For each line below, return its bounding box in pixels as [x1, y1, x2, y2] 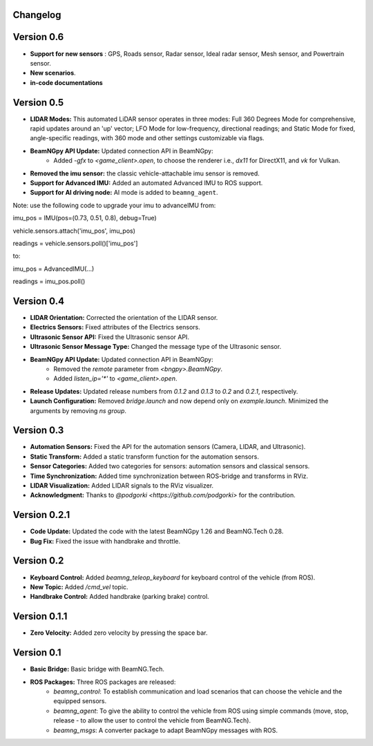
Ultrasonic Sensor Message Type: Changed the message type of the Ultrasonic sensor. [30, 343, 282, 351]
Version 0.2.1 [12, 509, 70, 521]
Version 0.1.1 [12, 611, 68, 622]
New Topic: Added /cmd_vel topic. [30, 582, 128, 591]
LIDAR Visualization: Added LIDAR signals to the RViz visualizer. [30, 481, 214, 490]
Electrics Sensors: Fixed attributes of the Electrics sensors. [30, 323, 200, 332]
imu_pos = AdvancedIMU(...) [12, 265, 95, 273]
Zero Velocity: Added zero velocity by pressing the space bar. [30, 629, 208, 637]
